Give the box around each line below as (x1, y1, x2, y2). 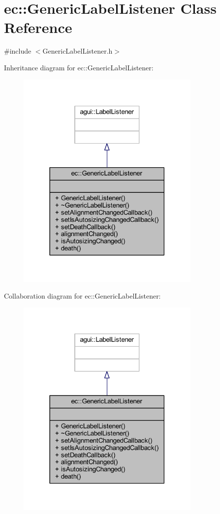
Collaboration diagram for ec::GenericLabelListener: (4, 290, 161, 301)
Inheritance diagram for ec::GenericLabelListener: (4, 62, 154, 72)
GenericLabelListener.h (42, 46, 113, 56)
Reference (4, 17, 72, 37)
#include (4, 46, 31, 56)
